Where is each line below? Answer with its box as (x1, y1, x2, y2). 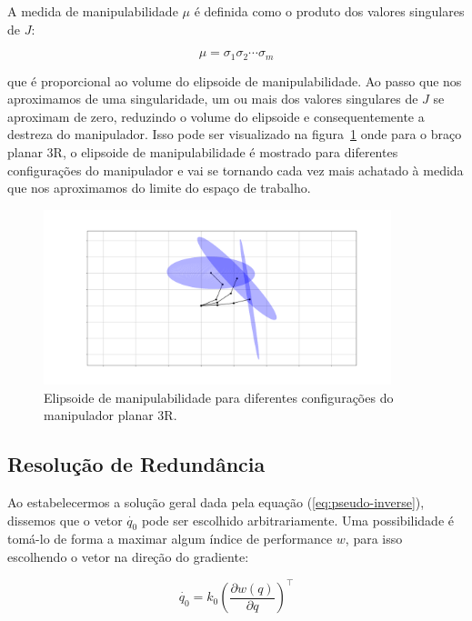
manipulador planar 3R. (44, 406, 177, 425)
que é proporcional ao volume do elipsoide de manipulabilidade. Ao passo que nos (7, 71, 462, 90)
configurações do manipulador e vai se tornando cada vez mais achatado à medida (7, 160, 464, 179)
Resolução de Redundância (7, 450, 266, 478)
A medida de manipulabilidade (7, 2, 178, 20)
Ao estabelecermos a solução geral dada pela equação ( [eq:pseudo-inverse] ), (7, 493, 425, 512)
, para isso (345, 529, 403, 548)
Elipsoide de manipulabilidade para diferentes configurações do (44, 387, 394, 406)
